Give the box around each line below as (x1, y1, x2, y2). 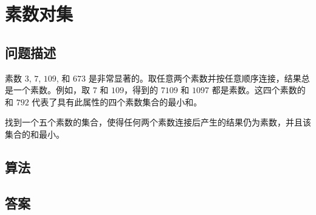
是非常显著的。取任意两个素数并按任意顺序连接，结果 (88, 71, 301, 84)
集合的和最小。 (5, 127, 64, 140)
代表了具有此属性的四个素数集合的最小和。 (32, 95, 202, 108)
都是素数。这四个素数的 (211, 83, 306, 96)
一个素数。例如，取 (13, 83, 90, 96)
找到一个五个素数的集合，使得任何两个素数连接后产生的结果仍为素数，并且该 (5, 116, 311, 129)
